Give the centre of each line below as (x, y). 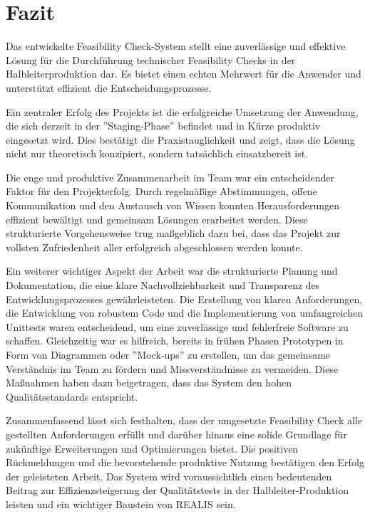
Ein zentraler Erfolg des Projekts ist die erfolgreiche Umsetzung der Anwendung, (182, 111)
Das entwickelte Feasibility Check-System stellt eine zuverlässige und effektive (176, 46)
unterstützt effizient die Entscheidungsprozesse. (109, 87)
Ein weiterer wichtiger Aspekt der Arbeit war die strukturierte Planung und (172, 271)
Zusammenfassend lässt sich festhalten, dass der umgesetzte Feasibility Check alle (184, 420)
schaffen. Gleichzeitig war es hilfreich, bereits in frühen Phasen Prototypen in (175, 341)
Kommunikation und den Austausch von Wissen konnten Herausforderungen (173, 205)
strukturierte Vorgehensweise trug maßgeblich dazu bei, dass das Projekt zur (173, 233)
